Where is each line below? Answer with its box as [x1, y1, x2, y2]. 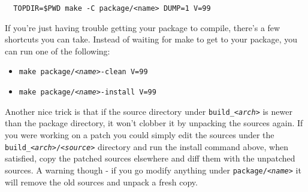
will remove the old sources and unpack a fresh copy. [5, 175, 198, 188]
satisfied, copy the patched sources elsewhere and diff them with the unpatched [5, 152, 295, 164]
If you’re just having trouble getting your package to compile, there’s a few [5, 21, 280, 33]
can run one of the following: [5, 44, 110, 57]
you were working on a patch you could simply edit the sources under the [5, 129, 274, 141]
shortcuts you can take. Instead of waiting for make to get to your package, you [5, 33, 297, 45]
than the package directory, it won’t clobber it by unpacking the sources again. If [5, 117, 303, 129]
